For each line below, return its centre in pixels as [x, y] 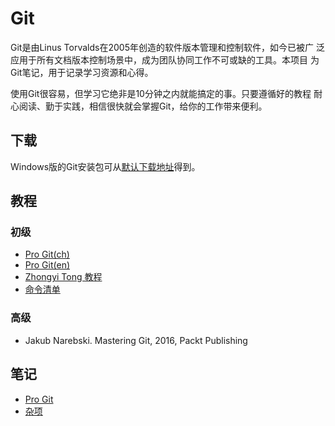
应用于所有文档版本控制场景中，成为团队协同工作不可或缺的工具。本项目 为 [165, 59]
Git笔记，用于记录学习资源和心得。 [82, 72]
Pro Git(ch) [47, 254]
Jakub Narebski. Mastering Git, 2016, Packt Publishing [136, 340]
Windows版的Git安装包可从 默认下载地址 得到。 [105, 166]
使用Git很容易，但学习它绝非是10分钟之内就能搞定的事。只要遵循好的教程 [161, 93]
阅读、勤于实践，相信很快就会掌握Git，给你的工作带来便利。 [143, 106]
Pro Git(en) [47, 265]
